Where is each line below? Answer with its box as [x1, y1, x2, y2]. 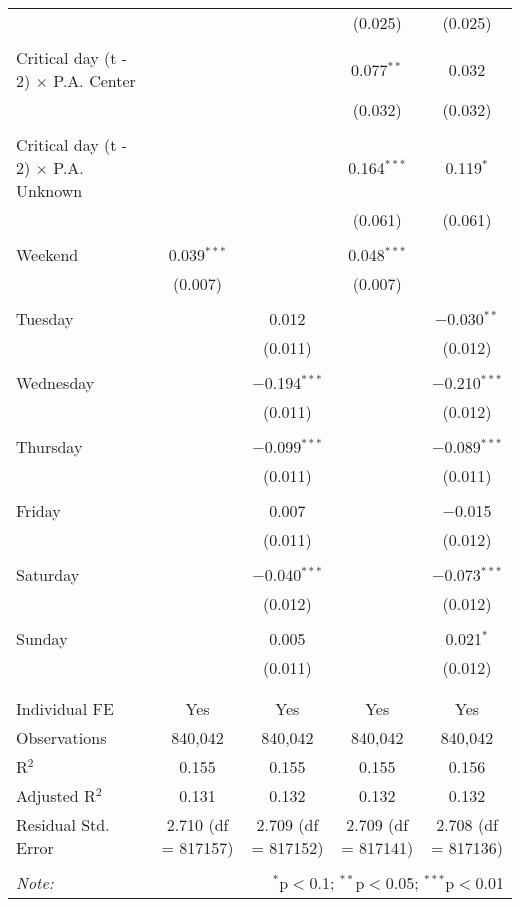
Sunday [16, 627, 68, 650]
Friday [16, 499, 61, 522]
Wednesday [16, 371, 95, 394]
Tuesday [16, 307, 74, 330]
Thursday [16, 435, 83, 458]
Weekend [16, 243, 79, 266]
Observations [16, 726, 107, 749]
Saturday [16, 563, 80, 586]
